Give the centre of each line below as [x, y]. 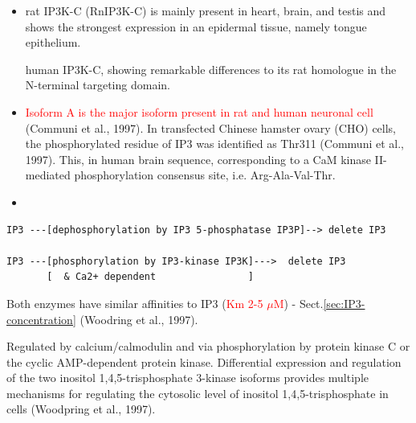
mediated [48, 175]
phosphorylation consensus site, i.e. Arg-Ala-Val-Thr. [205, 175]
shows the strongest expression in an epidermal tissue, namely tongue [196, 26]
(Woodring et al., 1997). [139, 319]
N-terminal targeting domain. [98, 85]
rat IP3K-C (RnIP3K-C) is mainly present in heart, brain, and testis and [206, 10]
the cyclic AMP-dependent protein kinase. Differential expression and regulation [204, 361]
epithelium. [53, 42]
